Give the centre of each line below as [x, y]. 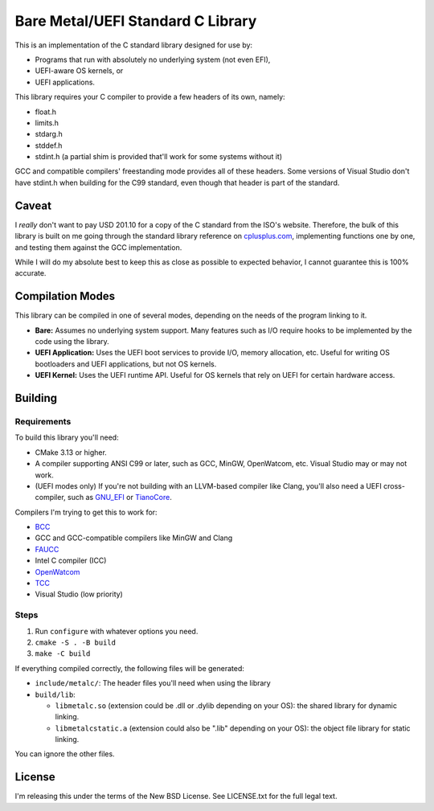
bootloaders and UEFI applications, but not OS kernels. [126, 364]
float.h [45, 112]
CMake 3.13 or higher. [71, 452]
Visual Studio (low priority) [79, 594]
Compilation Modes [65, 296]
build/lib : [55, 694]
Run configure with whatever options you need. [117, 631]
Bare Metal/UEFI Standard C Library [136, 21]
